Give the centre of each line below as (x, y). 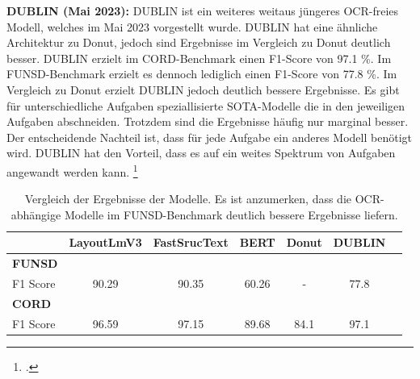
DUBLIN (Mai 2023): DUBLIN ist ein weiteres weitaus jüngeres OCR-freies (203, 10)
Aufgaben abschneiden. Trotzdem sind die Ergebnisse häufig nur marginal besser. (208, 121)
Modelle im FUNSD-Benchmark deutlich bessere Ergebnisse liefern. (231, 214)
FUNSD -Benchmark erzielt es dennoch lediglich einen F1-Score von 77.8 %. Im (202, 74)
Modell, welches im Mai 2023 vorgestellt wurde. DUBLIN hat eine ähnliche (192, 26)
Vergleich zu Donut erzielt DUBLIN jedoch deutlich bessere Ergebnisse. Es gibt (203, 89)
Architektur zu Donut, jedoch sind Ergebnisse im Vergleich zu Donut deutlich (199, 42)
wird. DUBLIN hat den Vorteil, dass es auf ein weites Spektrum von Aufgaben (201, 153)
